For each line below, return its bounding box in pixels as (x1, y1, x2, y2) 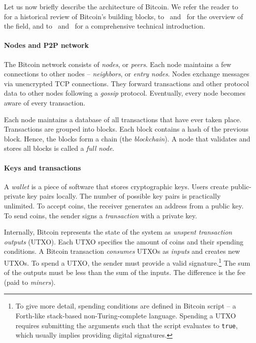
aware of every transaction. (4, 97, 86, 107)
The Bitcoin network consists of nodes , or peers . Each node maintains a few (4, 59, 231, 69)
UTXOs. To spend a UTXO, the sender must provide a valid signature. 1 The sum (4, 256, 251, 268)
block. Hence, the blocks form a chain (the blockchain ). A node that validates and (4, 133, 251, 143)
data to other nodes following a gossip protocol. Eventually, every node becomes (4, 88, 246, 98)
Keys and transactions (4, 162, 81, 172)
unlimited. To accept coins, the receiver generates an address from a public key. (4, 200, 244, 210)
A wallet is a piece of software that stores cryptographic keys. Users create (4, 181, 228, 191)
